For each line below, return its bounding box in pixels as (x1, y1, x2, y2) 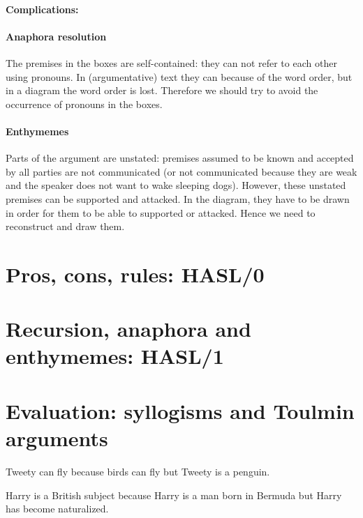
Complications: (6, 1, 79, 16)
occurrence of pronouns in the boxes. (6, 96, 163, 111)
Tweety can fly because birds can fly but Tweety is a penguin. (6, 464, 270, 478)
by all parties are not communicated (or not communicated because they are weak (6, 164, 357, 178)
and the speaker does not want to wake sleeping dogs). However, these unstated (6, 178, 346, 192)
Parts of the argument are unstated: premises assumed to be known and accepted (6, 151, 354, 165)
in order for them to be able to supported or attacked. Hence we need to (6, 205, 316, 220)
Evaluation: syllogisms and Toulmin (6, 396, 355, 425)
